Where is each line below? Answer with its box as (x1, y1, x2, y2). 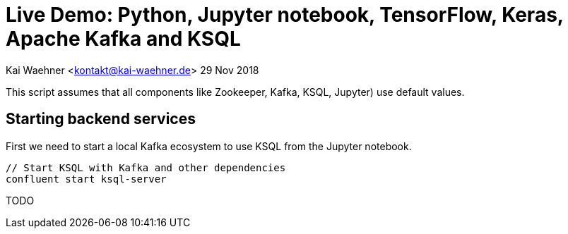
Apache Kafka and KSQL (6, 27, 241, 51)
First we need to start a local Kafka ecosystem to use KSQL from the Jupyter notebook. (6, 140, 412, 152)
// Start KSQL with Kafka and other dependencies (6, 161, 286, 173)
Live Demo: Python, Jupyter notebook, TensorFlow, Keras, (6, 3, 564, 27)
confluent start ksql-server (6, 173, 167, 185)
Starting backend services (6, 110, 196, 128)
